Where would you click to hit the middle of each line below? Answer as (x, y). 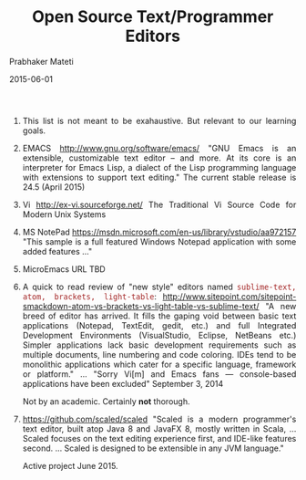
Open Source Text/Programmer (153, 17)
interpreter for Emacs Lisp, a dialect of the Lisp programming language (159, 167)
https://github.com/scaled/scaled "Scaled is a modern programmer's (159, 419)
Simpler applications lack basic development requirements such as (159, 345)
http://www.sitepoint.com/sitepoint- (229, 296)
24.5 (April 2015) (54, 187)
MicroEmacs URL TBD (64, 269)
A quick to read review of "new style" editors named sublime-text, (159, 287)
